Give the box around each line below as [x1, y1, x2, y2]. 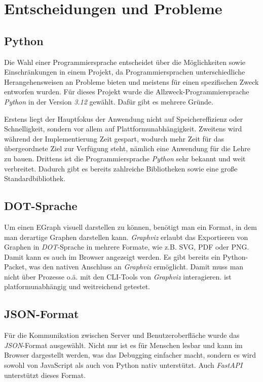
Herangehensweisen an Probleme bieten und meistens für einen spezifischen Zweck [4, 76, 259, 87]
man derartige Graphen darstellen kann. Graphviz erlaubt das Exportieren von [4, 231, 248, 242]
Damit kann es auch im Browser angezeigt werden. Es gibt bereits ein [4, 251, 220, 262]
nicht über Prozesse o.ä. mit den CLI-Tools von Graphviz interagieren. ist [4, 271, 232, 282]
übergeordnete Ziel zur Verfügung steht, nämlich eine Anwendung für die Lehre [4, 143, 250, 154]
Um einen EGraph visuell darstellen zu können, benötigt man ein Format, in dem [4, 221, 257, 232]
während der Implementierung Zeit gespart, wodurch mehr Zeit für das [4, 133, 224, 144]
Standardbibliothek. [4, 173, 66, 184]
